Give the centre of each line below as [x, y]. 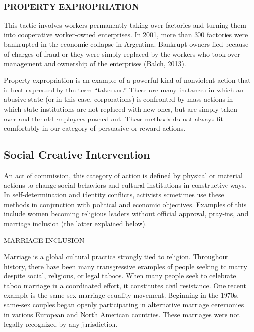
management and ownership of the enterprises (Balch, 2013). [95, 63]
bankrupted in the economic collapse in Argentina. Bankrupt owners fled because [126, 44]
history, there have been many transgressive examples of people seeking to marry [126, 266]
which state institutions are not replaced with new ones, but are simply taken [121, 108]
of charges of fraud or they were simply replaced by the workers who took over [122, 54]
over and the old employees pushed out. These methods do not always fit [114, 118]
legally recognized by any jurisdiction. [61, 324]
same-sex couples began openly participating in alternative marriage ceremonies [124, 305]
